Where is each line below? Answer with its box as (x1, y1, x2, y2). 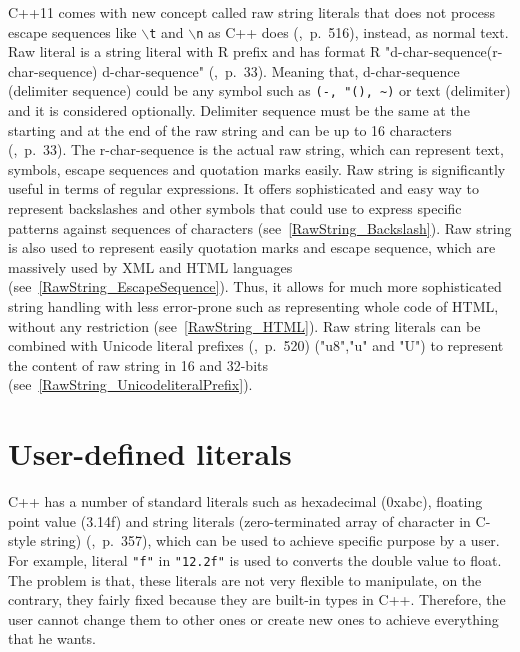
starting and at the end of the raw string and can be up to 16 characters (8, 119, 452, 140)
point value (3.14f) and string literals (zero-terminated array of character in (8, 510, 471, 531)
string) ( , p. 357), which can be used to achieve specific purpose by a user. (40, 530, 500, 551)
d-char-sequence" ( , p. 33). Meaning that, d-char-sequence (102, 60, 460, 81)
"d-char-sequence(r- (385, 41, 503, 62)
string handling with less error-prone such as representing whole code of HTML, (8, 296, 499, 317)
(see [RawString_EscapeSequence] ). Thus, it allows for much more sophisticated (8, 276, 502, 297)
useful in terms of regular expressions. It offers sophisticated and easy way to (8, 178, 480, 199)
